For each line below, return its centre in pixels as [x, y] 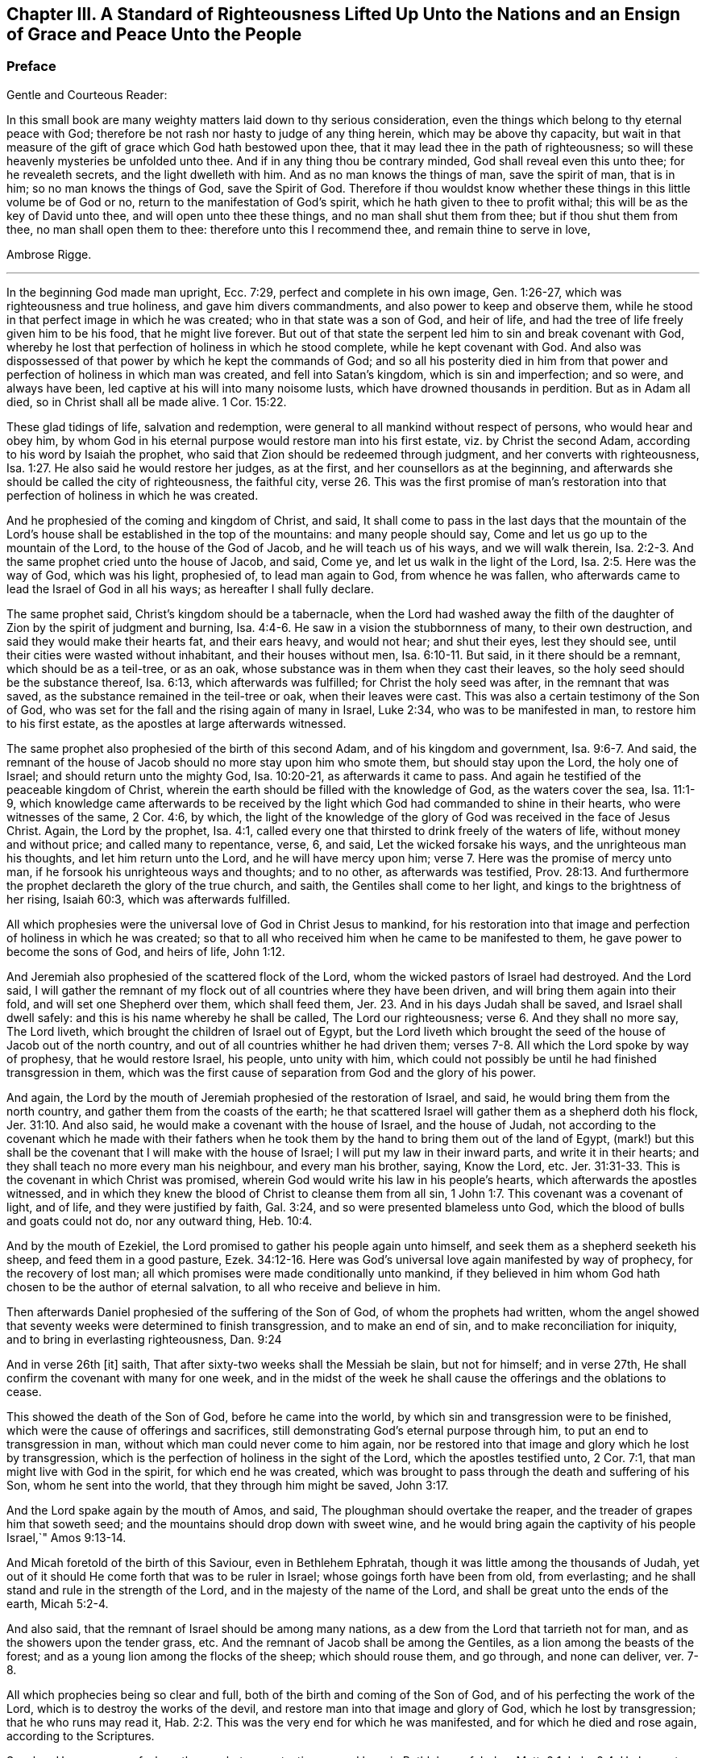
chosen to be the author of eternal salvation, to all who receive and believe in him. [224, 1286]
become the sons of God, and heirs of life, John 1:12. [146, 951]
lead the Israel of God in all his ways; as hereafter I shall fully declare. [190, 588]
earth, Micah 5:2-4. [58, 1603]
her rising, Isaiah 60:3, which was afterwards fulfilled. [149, 899]
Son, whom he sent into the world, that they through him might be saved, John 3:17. [228, 1485]
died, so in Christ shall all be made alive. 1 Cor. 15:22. [147, 401]
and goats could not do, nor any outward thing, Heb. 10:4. [160, 1220]
